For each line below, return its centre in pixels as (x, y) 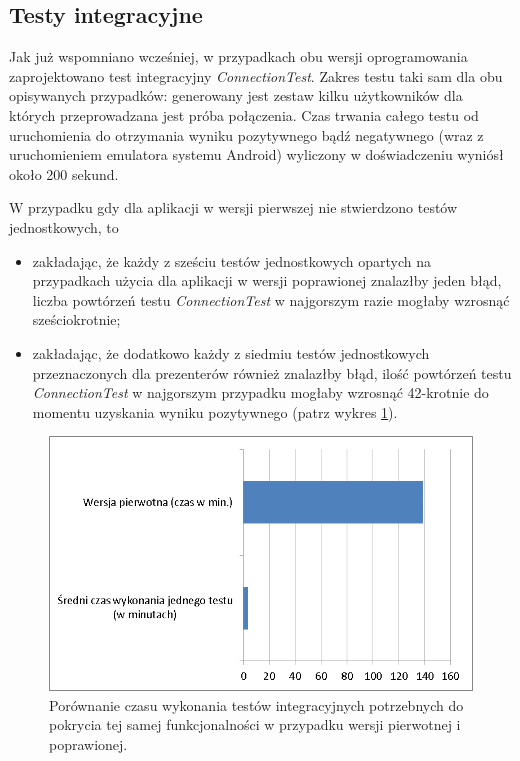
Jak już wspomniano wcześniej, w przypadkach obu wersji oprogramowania (238, 56)
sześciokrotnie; (76, 319)
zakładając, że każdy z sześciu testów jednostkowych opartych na (231, 260)
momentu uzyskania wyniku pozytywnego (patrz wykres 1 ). (215, 411)
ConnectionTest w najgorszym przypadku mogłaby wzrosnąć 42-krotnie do (260, 392)
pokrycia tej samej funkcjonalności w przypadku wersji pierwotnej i (255, 724)
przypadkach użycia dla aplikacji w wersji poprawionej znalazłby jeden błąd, (267, 280)
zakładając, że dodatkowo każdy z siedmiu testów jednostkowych (231, 352)
